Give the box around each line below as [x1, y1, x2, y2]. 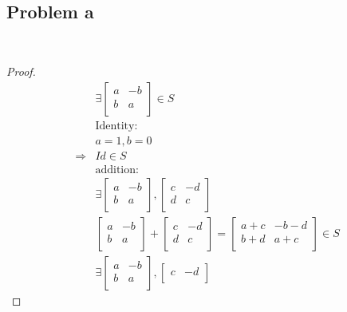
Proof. [6, 63, 36, 80]
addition [95, 164, 136, 176]
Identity [95, 120, 135, 132]
